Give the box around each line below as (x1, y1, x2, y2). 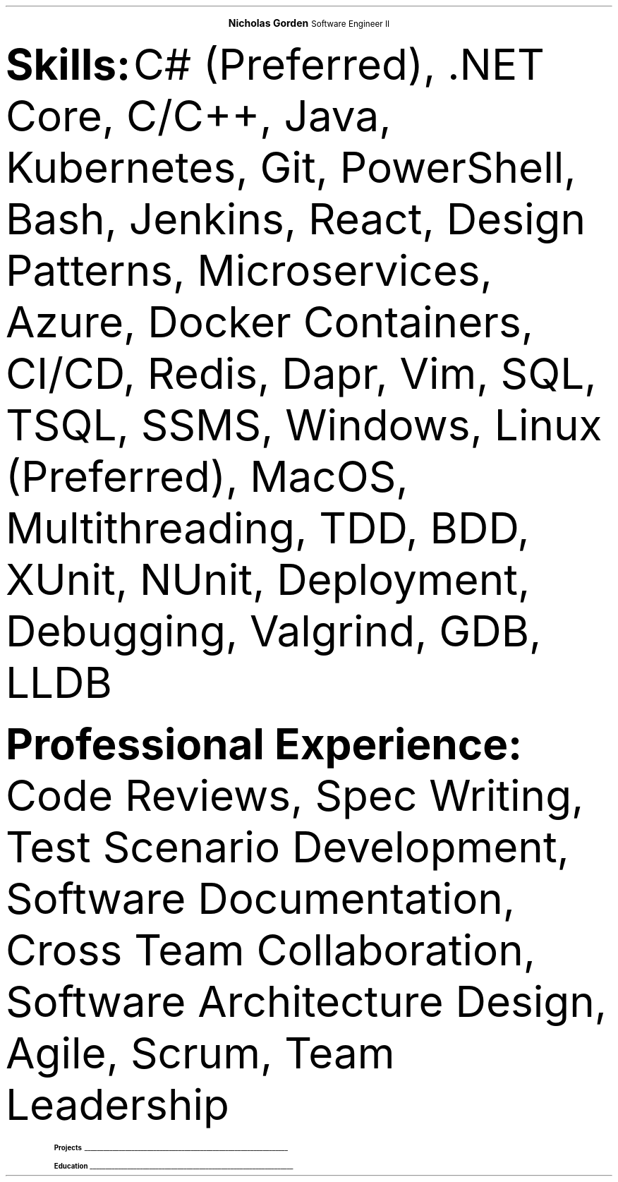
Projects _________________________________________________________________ (54, 1144, 288, 1152)
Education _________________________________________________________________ (54, 1162, 293, 1170)
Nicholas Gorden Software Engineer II (228, 17, 390, 29)
